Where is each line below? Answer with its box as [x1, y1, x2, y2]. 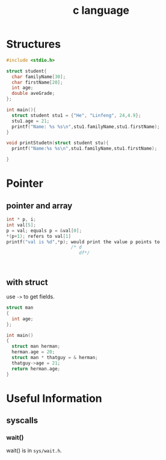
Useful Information [6, 392, 102, 405]
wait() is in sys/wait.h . [6, 447, 62, 454]
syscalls [6, 416, 38, 426]
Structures [6, 37, 61, 51]
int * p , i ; [6, 217, 36, 223]
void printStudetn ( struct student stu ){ [6, 140, 109, 146]
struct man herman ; [11, 343, 61, 350]
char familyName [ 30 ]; [11, 73, 66, 80]
